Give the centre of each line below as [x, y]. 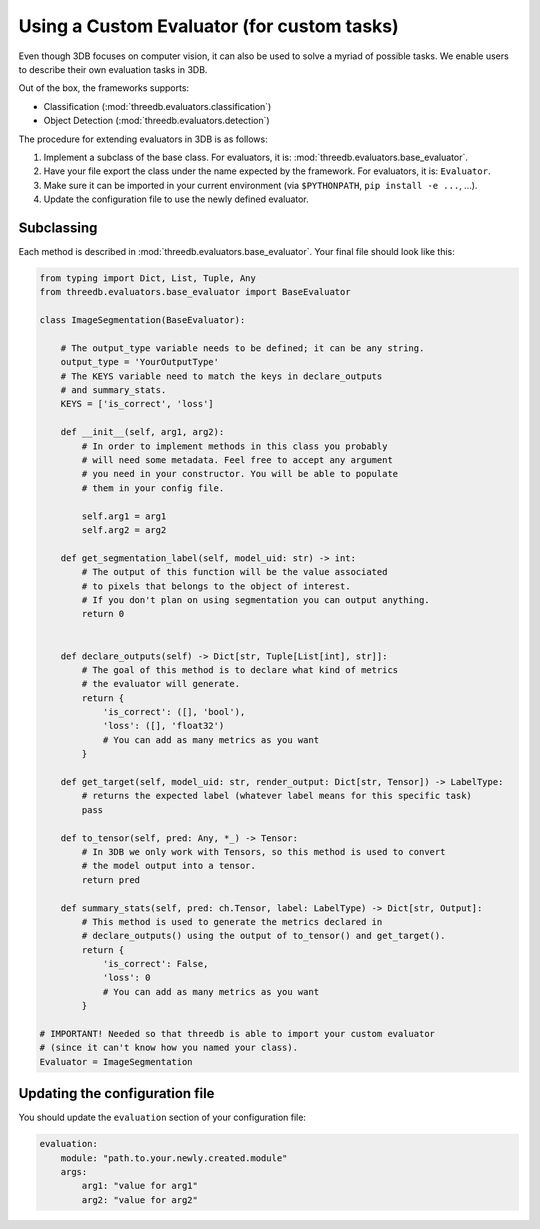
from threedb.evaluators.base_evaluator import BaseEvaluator [195, 292]
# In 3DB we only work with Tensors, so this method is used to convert [263, 851]
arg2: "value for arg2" [140, 1199]
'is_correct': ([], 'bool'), [174, 712]
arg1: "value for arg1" [140, 1186]
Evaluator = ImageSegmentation [116, 1061]
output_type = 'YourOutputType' [140, 362]
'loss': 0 [126, 978]
